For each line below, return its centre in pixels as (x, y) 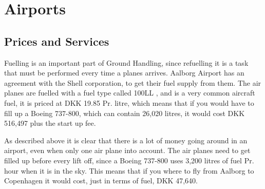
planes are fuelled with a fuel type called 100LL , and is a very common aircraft (130, 93)
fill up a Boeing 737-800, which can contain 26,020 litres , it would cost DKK (125, 113)
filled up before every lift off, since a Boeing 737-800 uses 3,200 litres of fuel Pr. (129, 160)
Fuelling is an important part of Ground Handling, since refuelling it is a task (126, 62)
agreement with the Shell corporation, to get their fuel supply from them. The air (133, 82)
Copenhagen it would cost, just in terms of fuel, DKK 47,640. (101, 181)
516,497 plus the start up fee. (50, 123)
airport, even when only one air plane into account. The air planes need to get (127, 150)
